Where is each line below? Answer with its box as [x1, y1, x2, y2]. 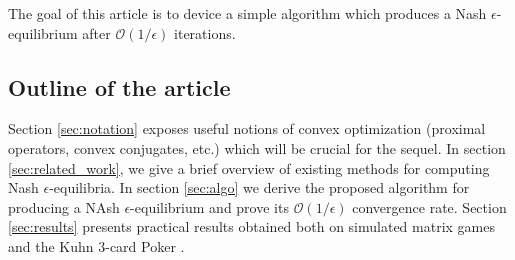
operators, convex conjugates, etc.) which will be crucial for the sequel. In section [8, 137, 506, 158]
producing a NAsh [8, 196, 120, 217]
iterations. [174, 22, 236, 43]
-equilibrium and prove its [130, 196, 289, 217]
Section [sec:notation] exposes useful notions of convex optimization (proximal [8, 118, 486, 139]
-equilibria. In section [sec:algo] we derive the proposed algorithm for [49, 177, 470, 198]
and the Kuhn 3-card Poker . [8, 235, 185, 256]
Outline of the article [8, 71, 231, 102]
